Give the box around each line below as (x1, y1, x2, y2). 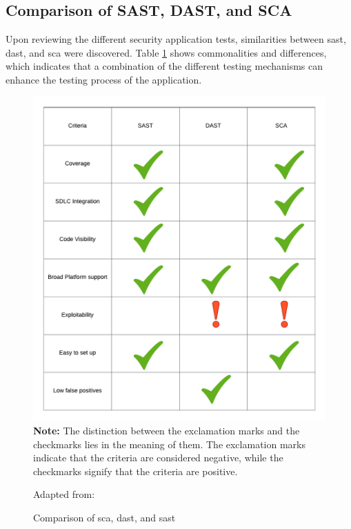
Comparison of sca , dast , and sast (33, 510, 176, 525)
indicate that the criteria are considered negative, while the (33, 450, 283, 465)
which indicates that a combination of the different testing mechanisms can (6, 59, 323, 73)
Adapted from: (33, 487, 95, 501)
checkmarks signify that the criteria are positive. (33, 463, 238, 478)
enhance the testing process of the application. (6, 72, 202, 86)
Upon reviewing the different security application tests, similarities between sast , (6, 32, 346, 46)
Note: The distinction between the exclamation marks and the (33, 423, 300, 438)
